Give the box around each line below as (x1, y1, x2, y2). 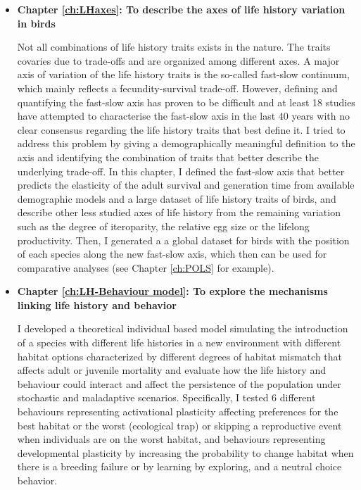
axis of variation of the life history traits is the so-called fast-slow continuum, (17, 67, 350, 82)
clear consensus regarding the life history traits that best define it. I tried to (17, 122, 346, 137)
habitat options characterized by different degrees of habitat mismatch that (17, 348, 343, 363)
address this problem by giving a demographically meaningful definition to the (17, 136, 355, 151)
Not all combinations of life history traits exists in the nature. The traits (17, 39, 331, 54)
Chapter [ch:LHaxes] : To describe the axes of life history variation (17, 2, 346, 16)
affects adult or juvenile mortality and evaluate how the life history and (17, 363, 326, 377)
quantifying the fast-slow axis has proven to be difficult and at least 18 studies (17, 94, 355, 109)
